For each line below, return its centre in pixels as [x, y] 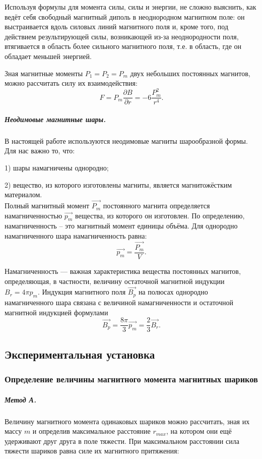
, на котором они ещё [199, 431]
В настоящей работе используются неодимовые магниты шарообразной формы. [126, 140]
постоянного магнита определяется [156, 206]
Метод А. [20, 399]
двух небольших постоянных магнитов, [190, 73]
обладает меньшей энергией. [48, 56]
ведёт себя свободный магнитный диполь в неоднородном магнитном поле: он [125, 16]
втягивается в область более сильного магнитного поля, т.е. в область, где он [123, 46]
